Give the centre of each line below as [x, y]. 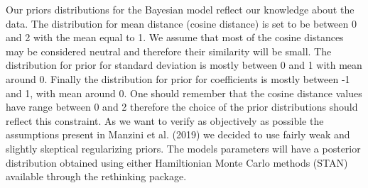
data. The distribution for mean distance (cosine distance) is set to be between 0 [182, 23]
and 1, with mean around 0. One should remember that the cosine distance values [184, 93]
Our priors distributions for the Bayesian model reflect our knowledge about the [180, 9]
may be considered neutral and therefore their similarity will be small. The [169, 51]
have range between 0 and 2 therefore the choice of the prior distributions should [182, 107]
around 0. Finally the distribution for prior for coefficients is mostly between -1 [178, 78]
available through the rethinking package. [96, 176]
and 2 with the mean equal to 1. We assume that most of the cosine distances [175, 37]
